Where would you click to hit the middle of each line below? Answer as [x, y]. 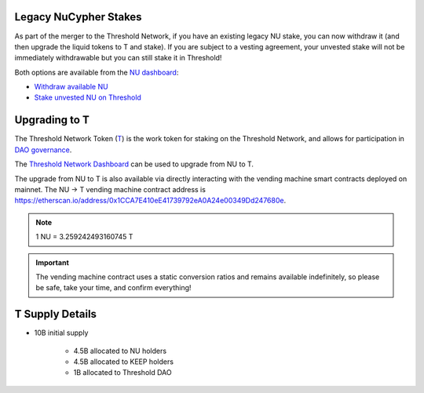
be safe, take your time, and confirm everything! [113, 288]
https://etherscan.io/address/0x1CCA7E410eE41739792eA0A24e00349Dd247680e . [150, 201]
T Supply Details [56, 314]
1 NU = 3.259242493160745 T [84, 237]
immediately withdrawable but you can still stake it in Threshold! [118, 58]
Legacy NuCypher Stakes [78, 17]
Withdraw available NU [71, 87]
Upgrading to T [52, 120]
